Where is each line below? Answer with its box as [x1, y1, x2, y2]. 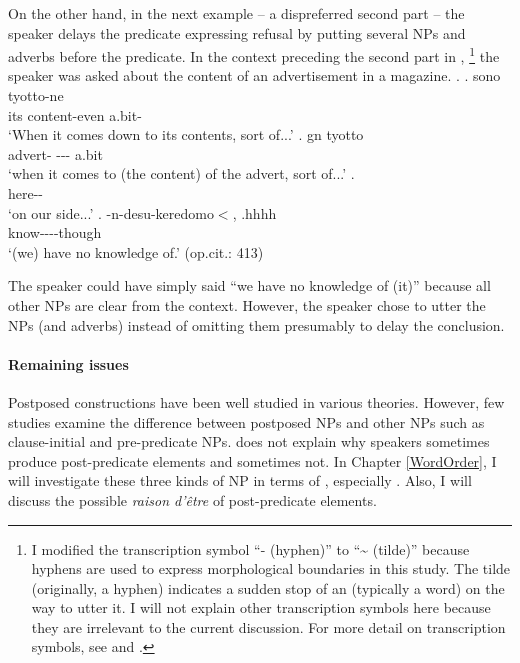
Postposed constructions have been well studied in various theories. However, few [8, 391, 505, 412]
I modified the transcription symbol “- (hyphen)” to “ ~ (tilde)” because [31, 538, 470, 559]
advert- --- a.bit [8, 143, 103, 164]
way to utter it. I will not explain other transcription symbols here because [31, 597, 491, 618]
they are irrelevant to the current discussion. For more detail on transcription [31, 616, 506, 637]
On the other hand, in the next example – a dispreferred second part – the [8, 3, 465, 23]
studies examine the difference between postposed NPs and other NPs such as [8, 411, 485, 432]
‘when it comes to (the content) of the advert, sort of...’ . [8, 163, 355, 184]
